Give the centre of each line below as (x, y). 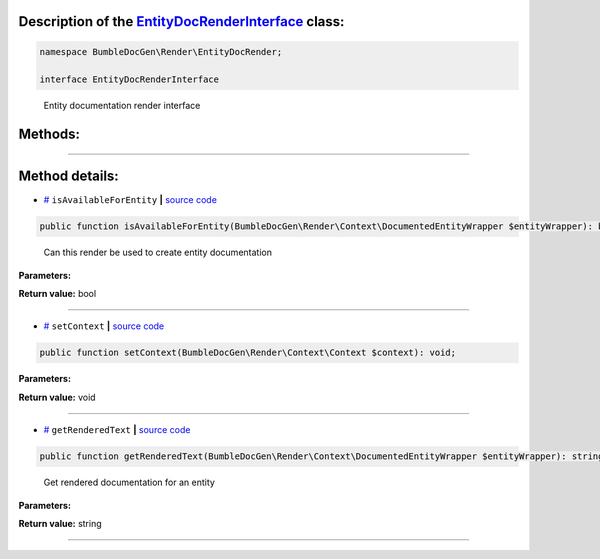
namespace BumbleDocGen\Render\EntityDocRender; (161, 51)
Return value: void (57, 397)
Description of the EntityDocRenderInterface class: (181, 21)
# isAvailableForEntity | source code (130, 200)
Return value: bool (57, 294)
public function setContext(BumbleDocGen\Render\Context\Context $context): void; (248, 353)
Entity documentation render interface (122, 106)
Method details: (68, 176)
